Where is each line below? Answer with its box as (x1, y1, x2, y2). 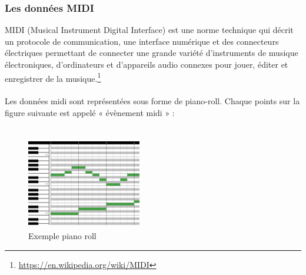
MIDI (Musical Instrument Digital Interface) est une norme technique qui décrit (5, 24, 294, 36)
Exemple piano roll (28, 229, 97, 241)
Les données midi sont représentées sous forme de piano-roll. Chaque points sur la (5, 95, 300, 107)
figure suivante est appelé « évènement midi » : (5, 107, 175, 119)
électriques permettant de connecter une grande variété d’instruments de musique (5, 47, 298, 59)
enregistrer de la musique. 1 (5, 70, 101, 84)
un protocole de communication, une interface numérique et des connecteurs (5, 35, 279, 47)
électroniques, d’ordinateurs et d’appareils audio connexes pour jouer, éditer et (5, 58, 288, 70)
